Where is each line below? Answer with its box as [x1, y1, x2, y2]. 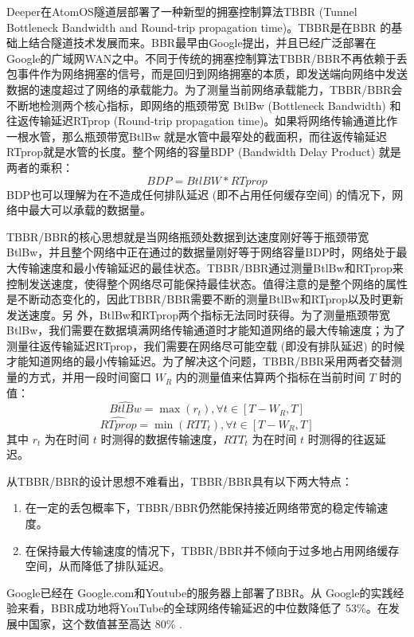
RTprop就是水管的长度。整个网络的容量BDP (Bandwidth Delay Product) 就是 [6, 143, 401, 160]
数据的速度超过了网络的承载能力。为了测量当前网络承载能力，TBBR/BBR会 [6, 80, 403, 97]
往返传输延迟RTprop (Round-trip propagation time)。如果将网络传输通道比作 [6, 112, 398, 129]
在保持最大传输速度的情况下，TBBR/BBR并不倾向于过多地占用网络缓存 [25, 541, 400, 558]
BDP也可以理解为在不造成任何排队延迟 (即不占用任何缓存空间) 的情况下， [6, 186, 393, 202]
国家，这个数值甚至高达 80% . [28, 616, 182, 632]
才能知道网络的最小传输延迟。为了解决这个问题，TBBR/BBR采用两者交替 [6, 353, 392, 369]
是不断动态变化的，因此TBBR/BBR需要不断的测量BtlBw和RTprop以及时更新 [6, 291, 404, 307]
